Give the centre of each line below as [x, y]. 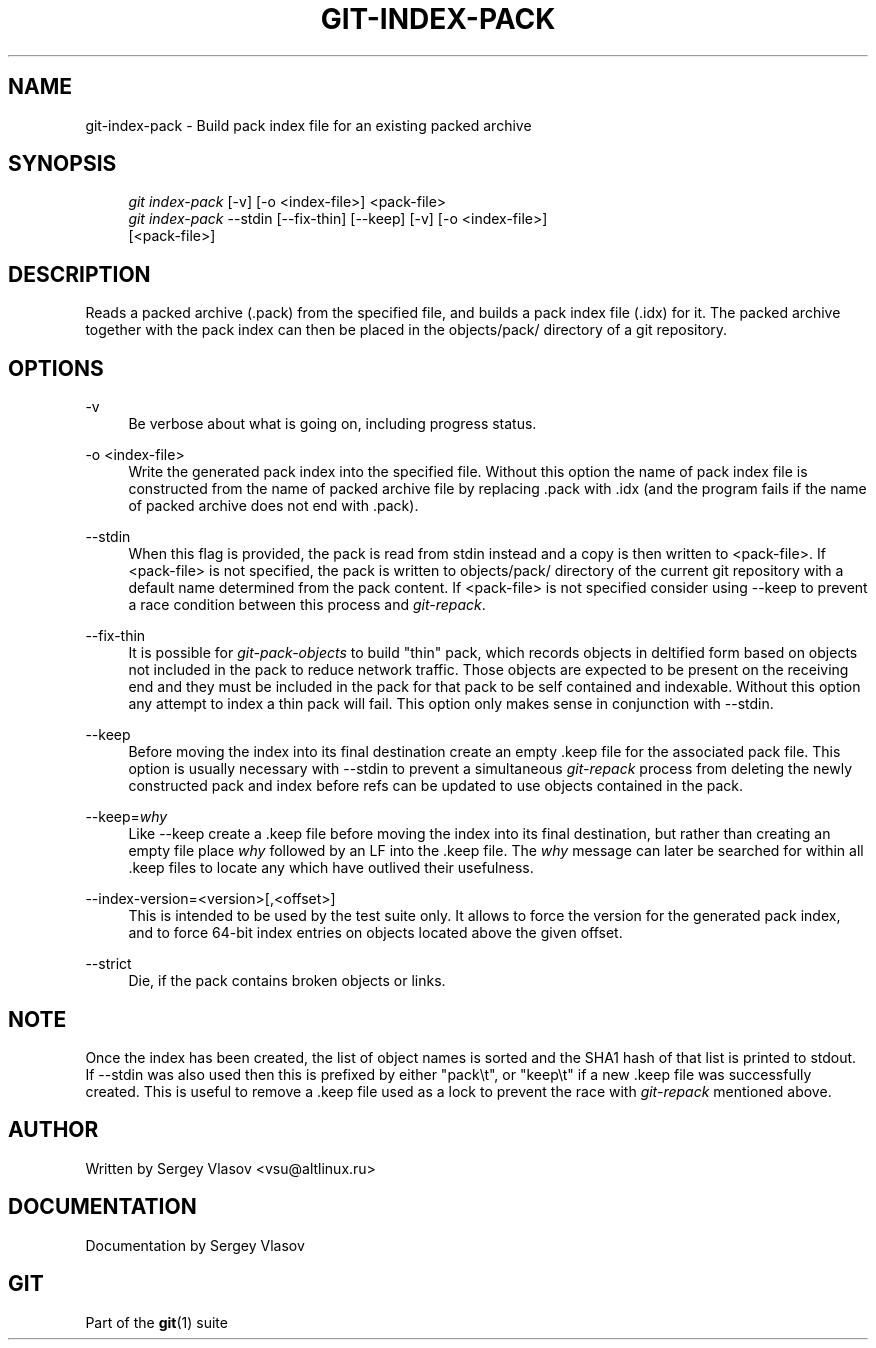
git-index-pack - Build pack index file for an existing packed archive [308, 125]
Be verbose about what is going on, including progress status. [332, 424]
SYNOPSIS [62, 164]
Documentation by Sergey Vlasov [195, 1245]
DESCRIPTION [79, 274]
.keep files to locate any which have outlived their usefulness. [331, 868]
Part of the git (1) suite [156, 1322]
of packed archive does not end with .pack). [273, 506]
